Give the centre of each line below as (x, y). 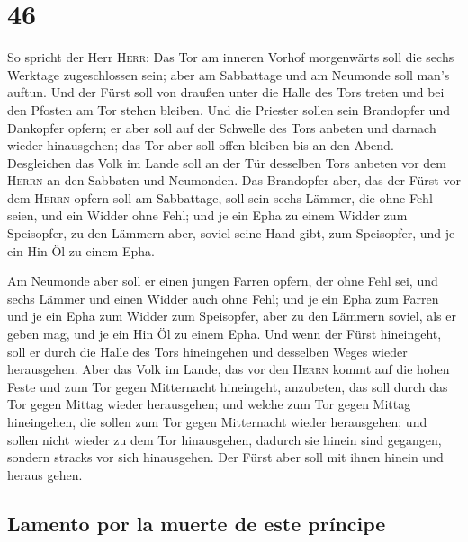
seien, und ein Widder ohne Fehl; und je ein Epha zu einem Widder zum (207, 215)
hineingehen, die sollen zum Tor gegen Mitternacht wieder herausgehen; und (217, 422)
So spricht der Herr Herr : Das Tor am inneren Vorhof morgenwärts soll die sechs (231, 57)
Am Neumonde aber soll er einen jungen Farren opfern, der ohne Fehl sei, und (223, 281)
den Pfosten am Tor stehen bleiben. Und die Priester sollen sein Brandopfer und (229, 109)
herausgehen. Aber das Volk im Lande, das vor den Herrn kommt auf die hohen (229, 369)
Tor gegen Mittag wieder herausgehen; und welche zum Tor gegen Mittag (209, 404)
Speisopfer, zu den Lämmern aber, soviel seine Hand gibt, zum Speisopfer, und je (231, 233)
